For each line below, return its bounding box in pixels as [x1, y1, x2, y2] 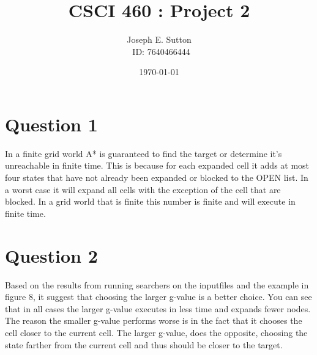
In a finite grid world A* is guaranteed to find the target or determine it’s [5, 147, 282, 159]
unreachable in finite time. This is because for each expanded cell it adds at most [5, 159, 310, 172]
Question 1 [5, 111, 98, 136]
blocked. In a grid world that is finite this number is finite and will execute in [5, 195, 296, 208]
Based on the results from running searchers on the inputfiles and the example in [5, 278, 309, 291]
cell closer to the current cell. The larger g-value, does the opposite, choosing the [5, 326, 308, 339]
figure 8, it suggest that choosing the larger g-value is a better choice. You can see [5, 290, 312, 303]
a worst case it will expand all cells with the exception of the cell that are [5, 183, 281, 196]
